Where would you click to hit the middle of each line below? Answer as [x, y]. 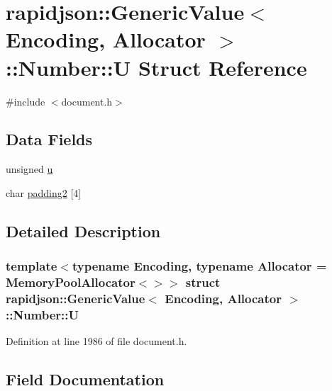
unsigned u [29, 169]
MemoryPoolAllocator [71, 282]
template [32, 266]
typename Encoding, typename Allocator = [199, 266]
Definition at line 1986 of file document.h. [96, 341]
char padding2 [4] [44, 192]
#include [26, 101]
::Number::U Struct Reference [156, 67]
